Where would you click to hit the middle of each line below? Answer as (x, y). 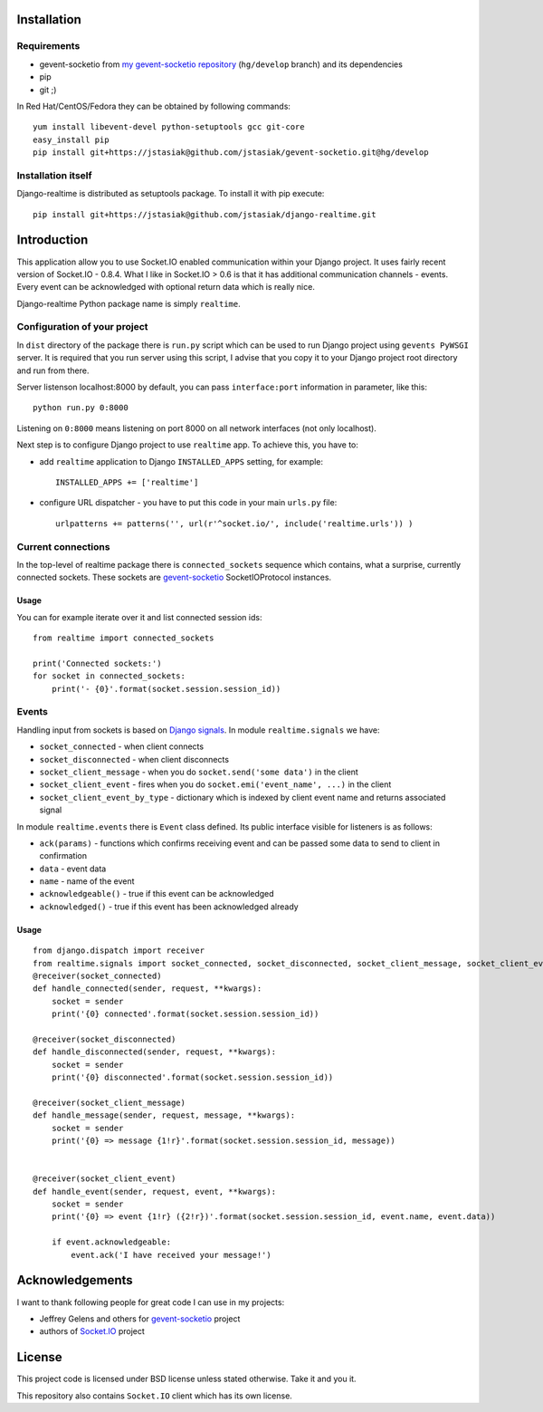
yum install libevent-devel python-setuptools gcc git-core (169, 127)
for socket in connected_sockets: (109, 676)
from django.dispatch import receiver (119, 951)
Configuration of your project (82, 327)
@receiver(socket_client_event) (105, 1179)
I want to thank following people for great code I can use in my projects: (151, 1302)
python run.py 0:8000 (81, 408)
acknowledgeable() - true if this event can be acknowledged (157, 894)
